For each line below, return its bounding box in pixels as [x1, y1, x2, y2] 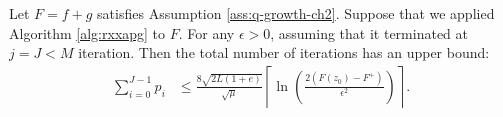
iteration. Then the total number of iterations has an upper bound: [78, 42, 490, 63]
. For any [178, 22, 235, 43]
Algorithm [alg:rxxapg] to [9, 22, 166, 43]
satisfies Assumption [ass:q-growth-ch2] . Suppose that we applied [97, 3, 495, 23]
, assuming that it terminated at [270, 22, 468, 43]
